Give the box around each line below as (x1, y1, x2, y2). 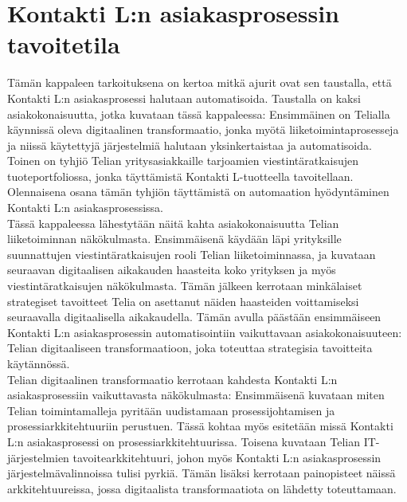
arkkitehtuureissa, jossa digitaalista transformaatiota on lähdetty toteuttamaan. (7, 480, 397, 496)
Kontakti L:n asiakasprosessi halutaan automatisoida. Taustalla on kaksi (7, 89, 361, 106)
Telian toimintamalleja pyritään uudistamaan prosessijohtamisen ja (7, 402, 335, 418)
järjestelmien (7, 449, 69, 465)
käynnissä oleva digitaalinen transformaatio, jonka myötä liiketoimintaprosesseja (7, 121, 399, 138)
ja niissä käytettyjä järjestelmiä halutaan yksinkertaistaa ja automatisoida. (7, 136, 372, 153)
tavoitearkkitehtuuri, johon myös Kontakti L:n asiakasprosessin (72, 449, 382, 465)
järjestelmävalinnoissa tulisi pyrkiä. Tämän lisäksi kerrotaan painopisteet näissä (7, 465, 396, 481)
